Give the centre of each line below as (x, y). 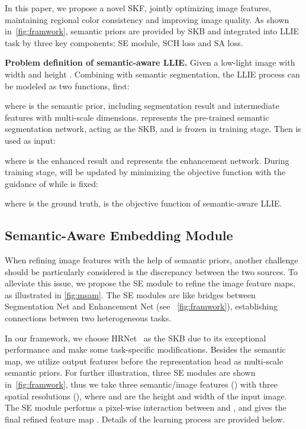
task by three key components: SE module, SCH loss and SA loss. (124, 42)
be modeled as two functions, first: (67, 86)
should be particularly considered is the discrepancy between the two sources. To (151, 271)
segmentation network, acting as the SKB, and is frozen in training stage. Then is (153, 129)
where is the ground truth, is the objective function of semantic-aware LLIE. (144, 203)
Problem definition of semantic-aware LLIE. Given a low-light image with (150, 62)
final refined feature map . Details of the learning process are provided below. (145, 419)
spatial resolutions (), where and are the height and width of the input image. (146, 396)
